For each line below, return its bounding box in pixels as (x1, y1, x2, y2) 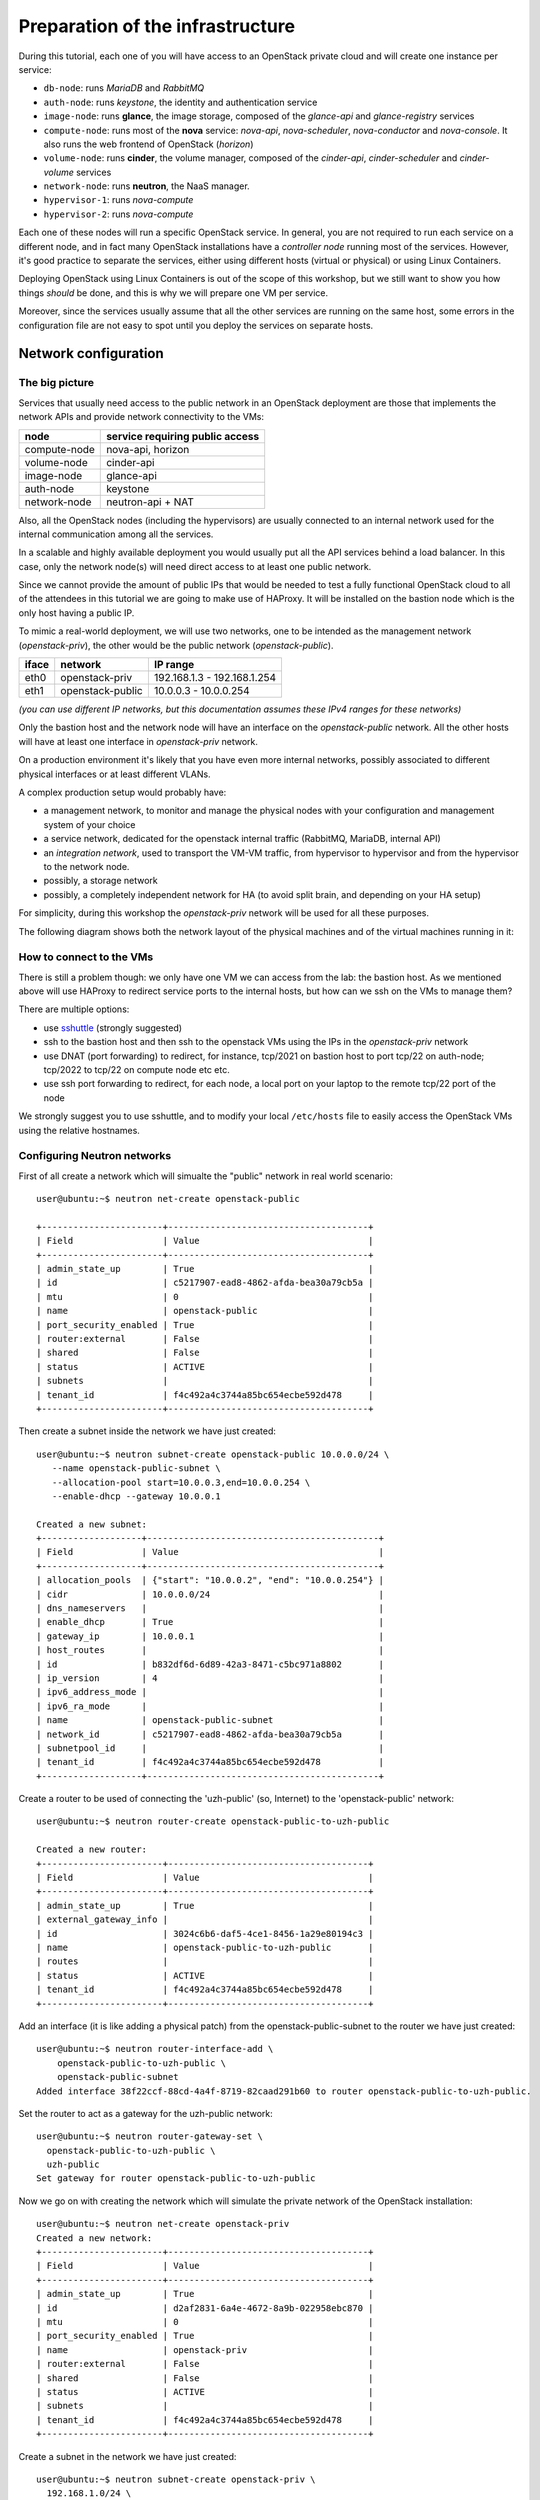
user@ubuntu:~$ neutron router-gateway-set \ (36, 2131, 264, 2142)
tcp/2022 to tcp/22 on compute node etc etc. (43, 1063, 230, 1075)
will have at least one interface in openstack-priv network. (18, 735, 259, 747)
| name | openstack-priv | (36, 2344, 374, 2355)
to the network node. (43, 860, 130, 872)
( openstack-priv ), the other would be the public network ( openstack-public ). (18, 639, 334, 651)
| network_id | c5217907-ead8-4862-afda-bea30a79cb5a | (36, 1728, 385, 1740)
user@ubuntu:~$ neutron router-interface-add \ (36, 2043, 274, 2055)
